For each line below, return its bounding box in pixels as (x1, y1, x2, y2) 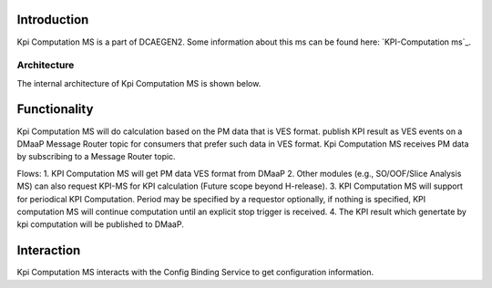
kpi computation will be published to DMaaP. (16, 219, 184, 230)
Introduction (16, 12, 89, 27)
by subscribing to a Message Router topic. (16, 151, 177, 162)
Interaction (16, 242, 81, 259)
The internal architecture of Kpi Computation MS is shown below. (16, 77, 261, 88)
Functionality (16, 101, 94, 118)
